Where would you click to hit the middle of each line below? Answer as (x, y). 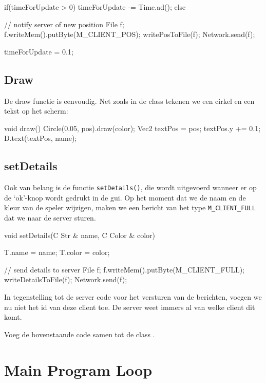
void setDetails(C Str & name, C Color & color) (80, 235)
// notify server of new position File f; (64, 24)
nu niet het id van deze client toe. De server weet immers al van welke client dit (130, 307)
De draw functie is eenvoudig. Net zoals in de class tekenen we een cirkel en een (129, 101)
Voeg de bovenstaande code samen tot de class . (80, 334)
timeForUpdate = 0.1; (39, 51)
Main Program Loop (78, 369)
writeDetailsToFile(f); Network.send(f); (66, 279)
